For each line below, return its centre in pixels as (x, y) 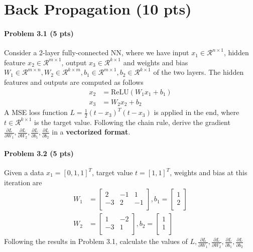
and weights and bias (156, 62)
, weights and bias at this (209, 172)
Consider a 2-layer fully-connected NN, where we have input (97, 52)
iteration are (23, 182)
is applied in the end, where (197, 112)
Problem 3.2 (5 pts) (39, 153)
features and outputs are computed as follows (74, 82)
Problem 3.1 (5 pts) (39, 33)
